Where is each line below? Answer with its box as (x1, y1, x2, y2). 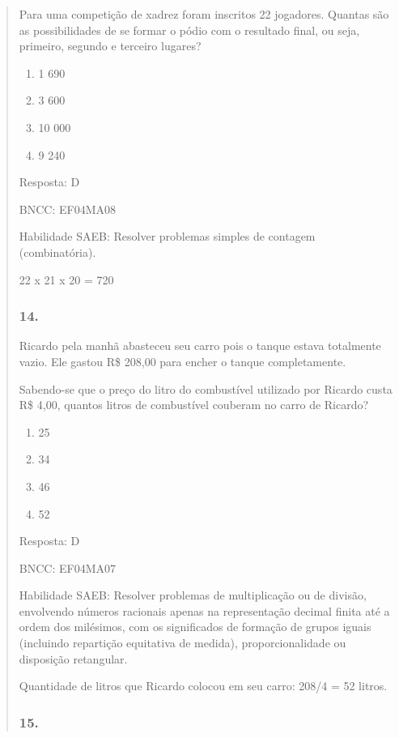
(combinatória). (19, 243, 96, 260)
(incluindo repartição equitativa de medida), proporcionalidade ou (19, 634, 346, 651)
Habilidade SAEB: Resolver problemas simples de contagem (19, 228, 316, 245)
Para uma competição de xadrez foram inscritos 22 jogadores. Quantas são (19, 6, 389, 22)
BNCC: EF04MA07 (19, 559, 116, 576)
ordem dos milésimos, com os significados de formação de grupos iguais (19, 618, 371, 635)
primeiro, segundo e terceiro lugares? (19, 37, 202, 54)
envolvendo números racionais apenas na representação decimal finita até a (19, 602, 390, 619)
